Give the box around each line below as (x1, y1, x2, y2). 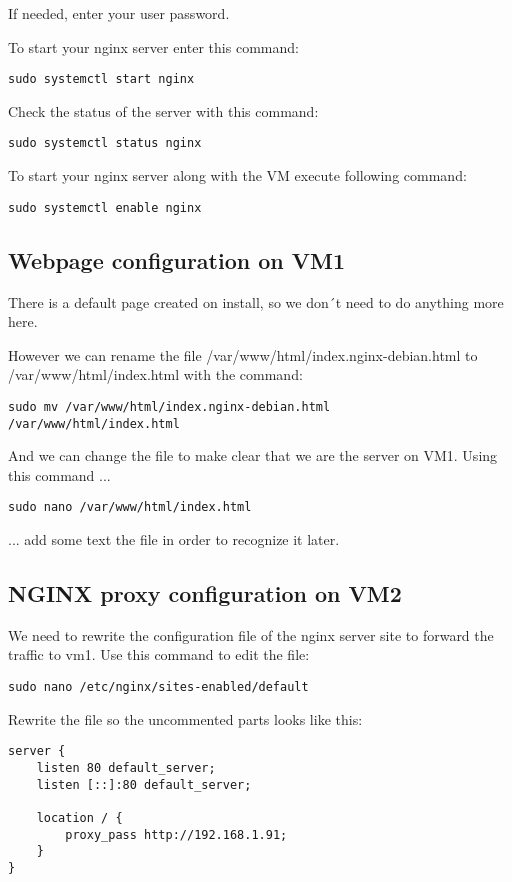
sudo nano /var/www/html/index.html (8, 500, 252, 515)
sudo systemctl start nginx (8, 72, 195, 87)
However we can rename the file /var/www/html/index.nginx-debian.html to (8, 344, 478, 365)
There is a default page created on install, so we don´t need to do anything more (8, 291, 504, 312)
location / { (36, 810, 123, 825)
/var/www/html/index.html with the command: (8, 364, 303, 385)
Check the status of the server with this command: (8, 100, 319, 121)
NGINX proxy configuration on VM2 (8, 578, 402, 609)
